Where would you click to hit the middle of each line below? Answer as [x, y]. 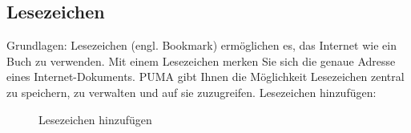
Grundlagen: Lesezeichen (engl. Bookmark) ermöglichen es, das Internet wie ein [201, 45]
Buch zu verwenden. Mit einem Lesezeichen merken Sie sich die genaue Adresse [201, 60]
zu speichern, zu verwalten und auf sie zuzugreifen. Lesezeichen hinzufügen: [191, 92]
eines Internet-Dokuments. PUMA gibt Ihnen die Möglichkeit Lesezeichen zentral [205, 77]
